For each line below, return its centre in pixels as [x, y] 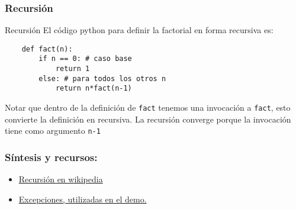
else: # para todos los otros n [102, 78]
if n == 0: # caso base [85, 59]
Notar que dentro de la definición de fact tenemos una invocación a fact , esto [148, 107]
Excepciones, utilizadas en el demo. [83, 199]
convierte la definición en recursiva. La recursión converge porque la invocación [148, 119]
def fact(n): [47, 49]
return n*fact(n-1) [94, 89]
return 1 [73, 69]
